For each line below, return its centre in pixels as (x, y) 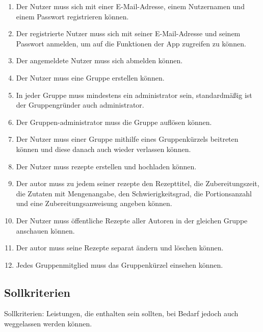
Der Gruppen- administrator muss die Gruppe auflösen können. (114, 122)
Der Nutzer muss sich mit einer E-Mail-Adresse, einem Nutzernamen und (130, 6)
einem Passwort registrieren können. (72, 16)
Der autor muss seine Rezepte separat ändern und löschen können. (120, 248)
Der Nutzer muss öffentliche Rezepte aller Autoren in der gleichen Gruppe (132, 220)
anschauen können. (45, 230)
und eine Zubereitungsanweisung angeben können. (94, 203)
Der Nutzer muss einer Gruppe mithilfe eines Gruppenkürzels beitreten (127, 139)
